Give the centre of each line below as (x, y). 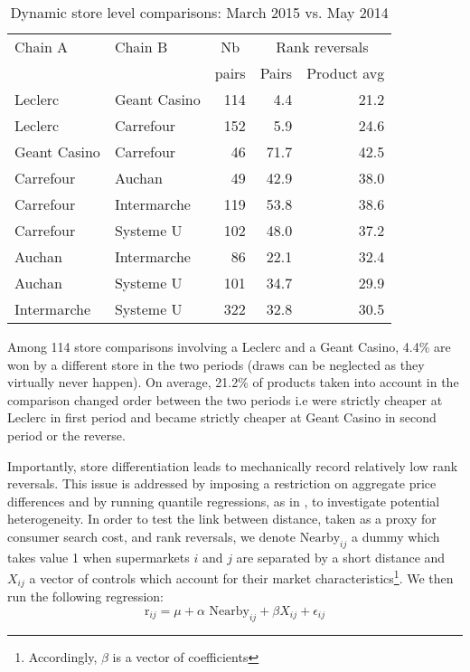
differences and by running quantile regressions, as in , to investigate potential (224, 501)
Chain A (42, 47)
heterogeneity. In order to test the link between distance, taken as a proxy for (222, 519)
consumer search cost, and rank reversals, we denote (152, 536)
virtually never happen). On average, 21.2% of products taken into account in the (233, 382)
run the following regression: (85, 596)
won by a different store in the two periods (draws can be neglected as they (216, 364)
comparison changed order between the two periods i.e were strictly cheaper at (225, 399)
